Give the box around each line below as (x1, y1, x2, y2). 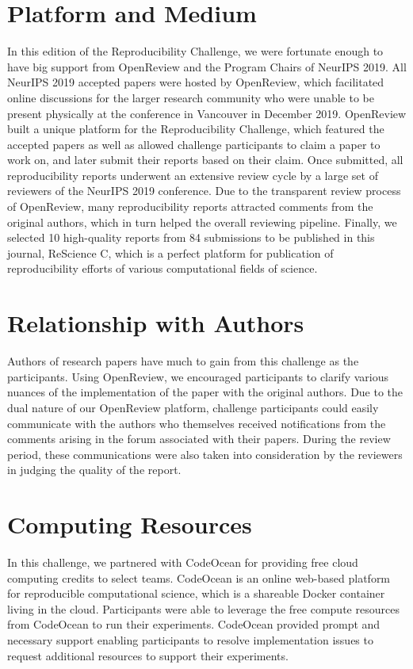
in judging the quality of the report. (7, 461, 182, 478)
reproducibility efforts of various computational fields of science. (7, 260, 318, 277)
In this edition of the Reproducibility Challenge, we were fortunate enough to (7, 43, 384, 59)
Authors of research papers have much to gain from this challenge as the (7, 353, 359, 369)
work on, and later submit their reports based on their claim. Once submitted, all (7, 151, 403, 168)
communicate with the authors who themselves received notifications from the (7, 415, 386, 431)
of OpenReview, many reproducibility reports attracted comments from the (7, 198, 373, 215)
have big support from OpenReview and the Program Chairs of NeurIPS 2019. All (7, 58, 407, 75)
